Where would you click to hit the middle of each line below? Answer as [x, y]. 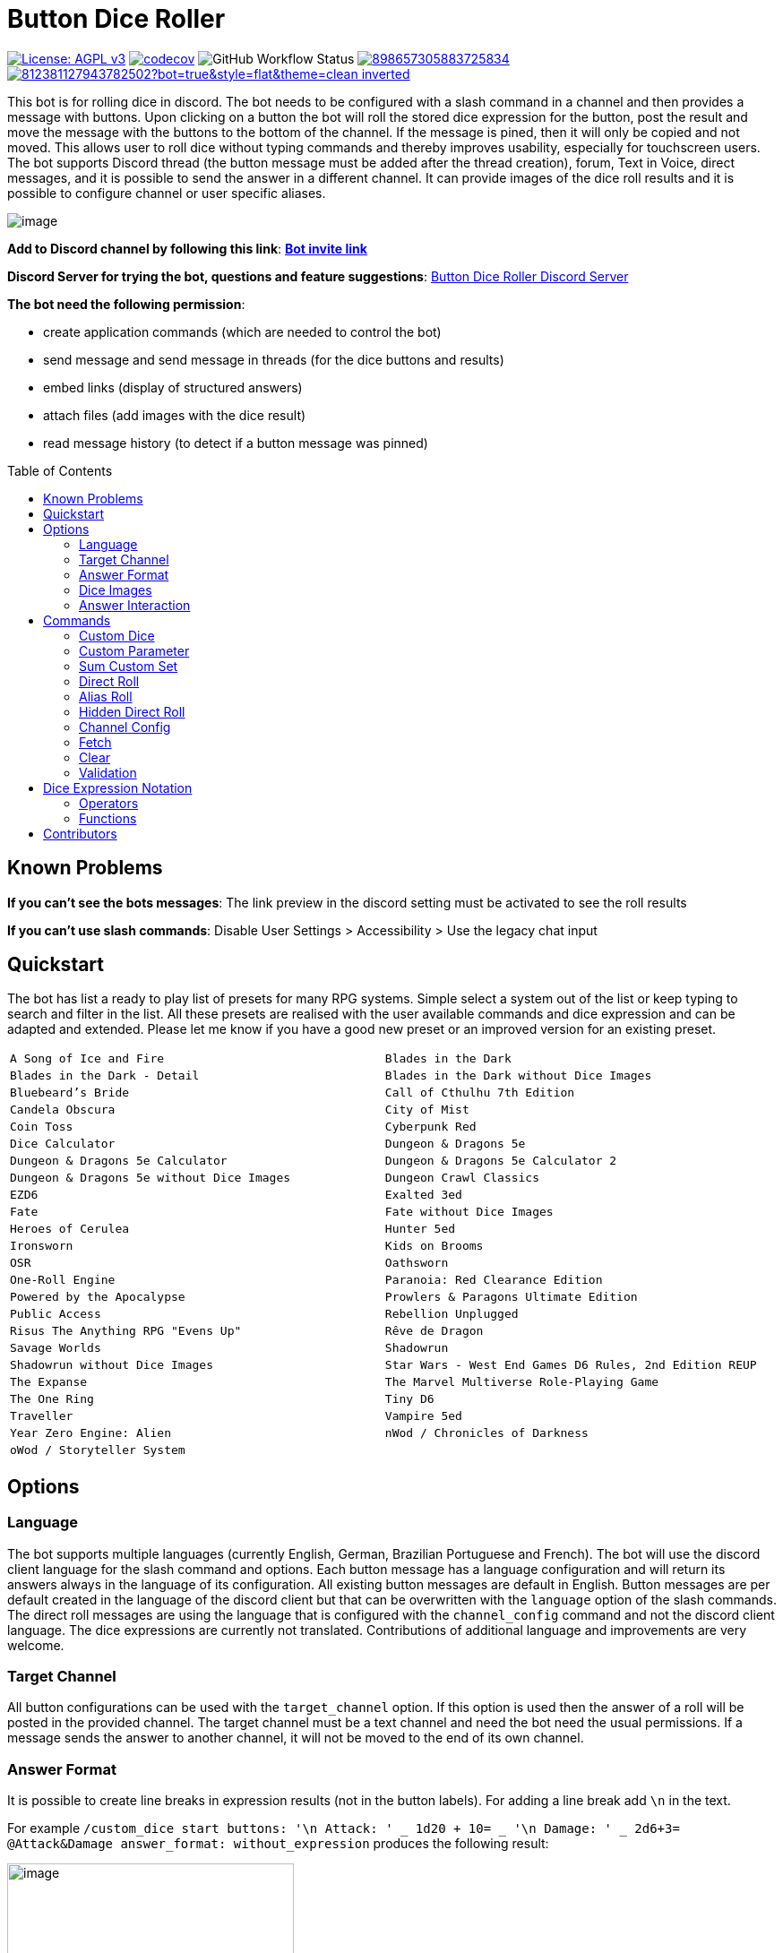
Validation [108, 772]
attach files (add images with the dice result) [175, 415]
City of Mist [427, 1110]
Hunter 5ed [420, 1229]
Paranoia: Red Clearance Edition [494, 1280]
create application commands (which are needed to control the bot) [242, 331]
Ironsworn [42, 1246]
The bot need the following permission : [126, 304]
